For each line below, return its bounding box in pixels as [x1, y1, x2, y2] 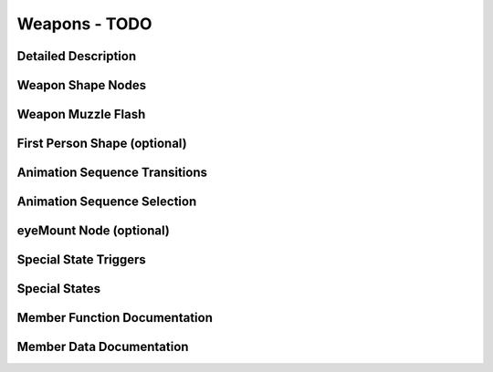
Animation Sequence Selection [16, 194, 197, 210]
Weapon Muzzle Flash [16, 107, 146, 122]
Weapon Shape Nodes [16, 77, 146, 93]
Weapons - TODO [16, 14, 152, 34]
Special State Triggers [16, 252, 146, 268]
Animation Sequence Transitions [16, 165, 208, 181]
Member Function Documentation [16, 310, 214, 325]
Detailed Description [16, 48, 137, 64]
